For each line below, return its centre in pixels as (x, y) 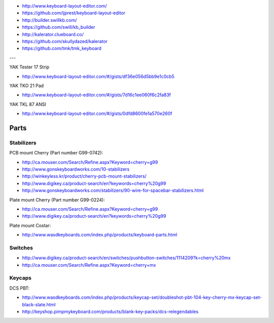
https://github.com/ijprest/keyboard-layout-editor (74, 13)
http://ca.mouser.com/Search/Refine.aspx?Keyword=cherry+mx (89, 265)
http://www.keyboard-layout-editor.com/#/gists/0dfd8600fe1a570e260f (97, 113)
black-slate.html (39, 304)
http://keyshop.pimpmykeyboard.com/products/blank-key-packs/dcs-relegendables (110, 311)
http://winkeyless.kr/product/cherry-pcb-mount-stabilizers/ (84, 176)
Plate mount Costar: (30, 225)
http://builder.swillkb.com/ (49, 20)
